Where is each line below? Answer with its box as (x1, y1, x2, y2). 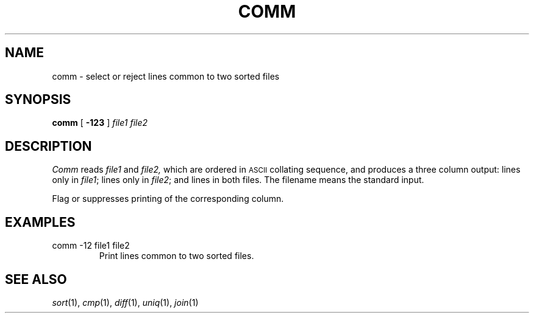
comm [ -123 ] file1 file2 (52, 117, 148, 128)
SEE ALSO (5, 271, 67, 287)
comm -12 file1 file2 (52, 240, 130, 251)
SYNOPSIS (5, 92, 71, 108)
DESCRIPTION (5, 138, 92, 154)
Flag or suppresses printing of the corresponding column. (52, 193, 284, 204)
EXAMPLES (5, 214, 76, 230)
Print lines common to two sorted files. (99, 251, 254, 261)
